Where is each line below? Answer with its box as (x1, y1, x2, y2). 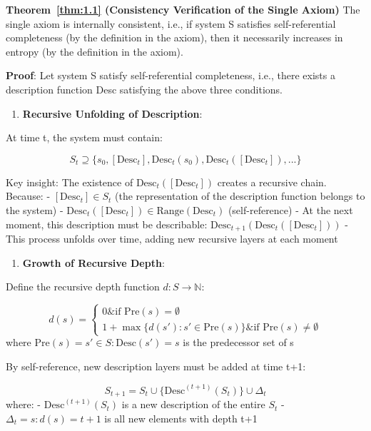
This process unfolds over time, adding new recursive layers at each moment (6, 230, 338, 245)
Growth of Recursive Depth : (22, 255, 165, 270)
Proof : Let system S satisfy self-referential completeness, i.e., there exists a (6, 68, 335, 83)
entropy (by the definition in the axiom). (6, 44, 183, 59)
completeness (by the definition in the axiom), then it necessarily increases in (6, 30, 343, 45)
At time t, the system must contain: (6, 130, 163, 145)
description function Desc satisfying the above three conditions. (6, 81, 283, 96)
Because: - (6, 188, 51, 203)
